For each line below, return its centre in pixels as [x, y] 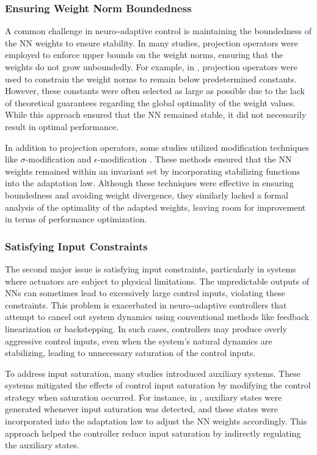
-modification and [58, 159]
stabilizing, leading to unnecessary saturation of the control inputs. [130, 353]
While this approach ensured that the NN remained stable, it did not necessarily [156, 115]
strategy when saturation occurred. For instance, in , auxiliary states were [144, 397]
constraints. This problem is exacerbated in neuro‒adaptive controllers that [146, 304]
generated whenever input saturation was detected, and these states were [141, 409]
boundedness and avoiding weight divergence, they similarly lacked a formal [147, 195]
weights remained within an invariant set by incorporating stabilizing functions [153, 171]
